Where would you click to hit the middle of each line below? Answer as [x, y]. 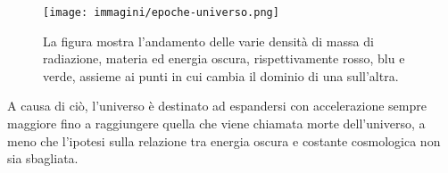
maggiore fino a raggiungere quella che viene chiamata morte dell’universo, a [216, 124]
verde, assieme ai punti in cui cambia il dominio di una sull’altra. [221, 75]
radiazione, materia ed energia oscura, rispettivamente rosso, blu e [224, 58]
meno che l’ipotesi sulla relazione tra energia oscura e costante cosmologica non [224, 140]
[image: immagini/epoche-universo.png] [161, 12]
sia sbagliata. [43, 158]
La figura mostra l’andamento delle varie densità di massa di [208, 41]
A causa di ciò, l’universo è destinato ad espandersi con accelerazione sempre [217, 106]
